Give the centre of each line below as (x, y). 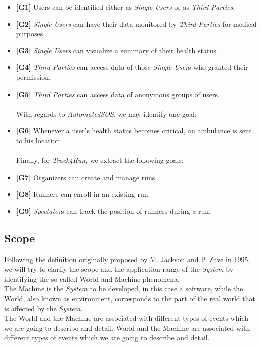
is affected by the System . (43, 308)
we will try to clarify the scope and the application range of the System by (119, 269)
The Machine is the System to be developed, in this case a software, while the (124, 288)
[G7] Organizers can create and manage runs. (86, 177)
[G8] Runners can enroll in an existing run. (83, 194)
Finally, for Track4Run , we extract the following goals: (100, 160)
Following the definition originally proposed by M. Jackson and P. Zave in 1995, (127, 259)
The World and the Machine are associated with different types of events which (126, 318)
